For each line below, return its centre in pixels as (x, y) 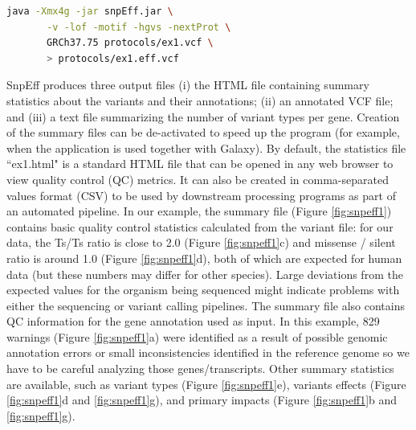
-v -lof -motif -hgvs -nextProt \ (139, 27)
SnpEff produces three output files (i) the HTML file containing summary (188, 85)
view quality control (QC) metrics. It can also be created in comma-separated (198, 179)
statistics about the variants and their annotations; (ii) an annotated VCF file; (200, 100)
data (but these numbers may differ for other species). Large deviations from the (205, 274)
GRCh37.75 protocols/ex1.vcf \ (130, 43)
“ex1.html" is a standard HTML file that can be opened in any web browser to (200, 164)
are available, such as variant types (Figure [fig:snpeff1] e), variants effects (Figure (206, 384)
